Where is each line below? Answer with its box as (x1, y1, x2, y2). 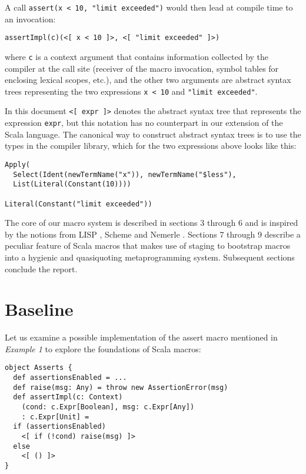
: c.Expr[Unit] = (21, 412, 89, 421)
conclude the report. (5, 262, 78, 275)
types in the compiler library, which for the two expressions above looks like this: (5, 139, 297, 152)
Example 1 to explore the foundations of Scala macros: (5, 342, 201, 355)
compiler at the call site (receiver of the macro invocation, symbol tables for (5, 62, 279, 74)
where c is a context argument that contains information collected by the (5, 50, 269, 62)
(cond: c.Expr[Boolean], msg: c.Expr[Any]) (21, 403, 195, 412)
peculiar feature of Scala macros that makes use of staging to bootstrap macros (5, 239, 291, 252)
